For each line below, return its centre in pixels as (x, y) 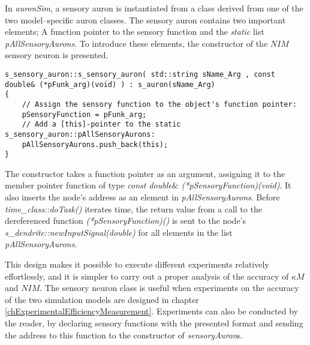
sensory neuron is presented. (57, 55)
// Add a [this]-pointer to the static (101, 124)
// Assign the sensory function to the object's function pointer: (159, 104)
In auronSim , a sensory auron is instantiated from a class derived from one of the (154, 8)
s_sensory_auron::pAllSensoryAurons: (80, 134)
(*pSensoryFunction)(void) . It (236, 185)
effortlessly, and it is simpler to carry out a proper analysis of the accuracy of (147, 276)
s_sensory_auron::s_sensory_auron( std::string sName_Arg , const (140, 74)
